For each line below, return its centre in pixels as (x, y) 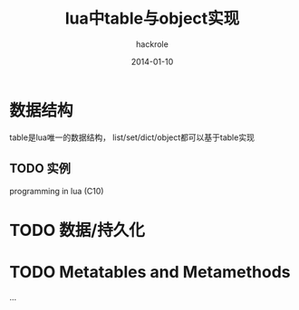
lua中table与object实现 (152, 19)
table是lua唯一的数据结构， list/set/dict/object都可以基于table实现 (132, 137)
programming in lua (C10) (57, 191)
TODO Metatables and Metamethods (150, 272)
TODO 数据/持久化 (77, 230)
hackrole (152, 44)
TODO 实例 (40, 169)
